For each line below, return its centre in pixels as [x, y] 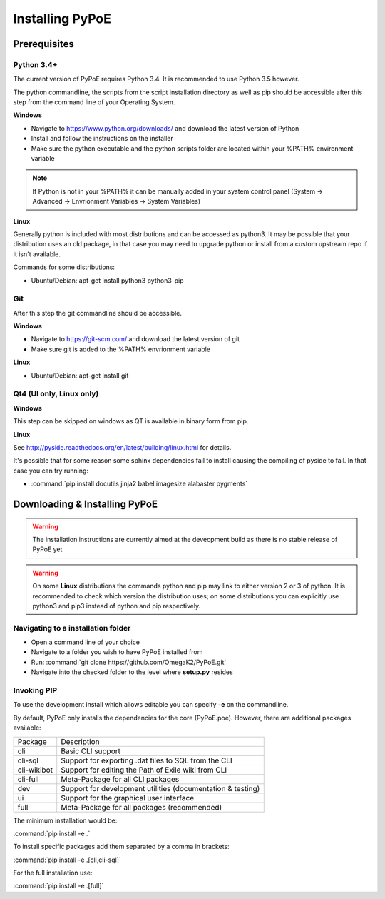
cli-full [28, 779]
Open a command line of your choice [86, 642]
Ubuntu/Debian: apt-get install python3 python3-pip [108, 280]
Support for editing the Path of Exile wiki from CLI [144, 770]
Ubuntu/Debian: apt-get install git [80, 376]
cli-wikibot [35, 770]
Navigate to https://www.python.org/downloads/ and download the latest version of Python [165, 128]
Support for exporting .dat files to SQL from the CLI [147, 760]
